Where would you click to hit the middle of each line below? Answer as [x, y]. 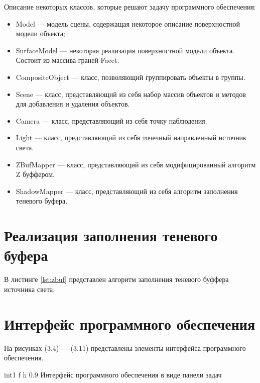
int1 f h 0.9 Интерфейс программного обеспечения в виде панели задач [113, 374]
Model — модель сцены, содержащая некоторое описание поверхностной [128, 23]
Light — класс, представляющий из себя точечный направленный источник [131, 137]
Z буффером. [35, 174]
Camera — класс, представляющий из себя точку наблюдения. [111, 120]
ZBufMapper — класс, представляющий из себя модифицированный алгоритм [136, 164]
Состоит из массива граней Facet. [68, 60]
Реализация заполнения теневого [111, 235]
